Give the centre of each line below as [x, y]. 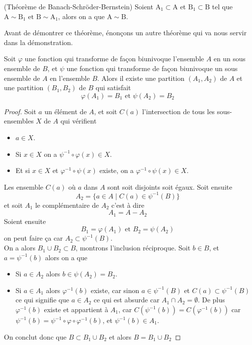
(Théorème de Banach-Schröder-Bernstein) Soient [79, 6]
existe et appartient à [76, 309]
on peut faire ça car [33, 238]
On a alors [20, 248]
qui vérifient [79, 121]
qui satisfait [113, 87]
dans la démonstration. [39, 42]
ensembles [19, 121]
